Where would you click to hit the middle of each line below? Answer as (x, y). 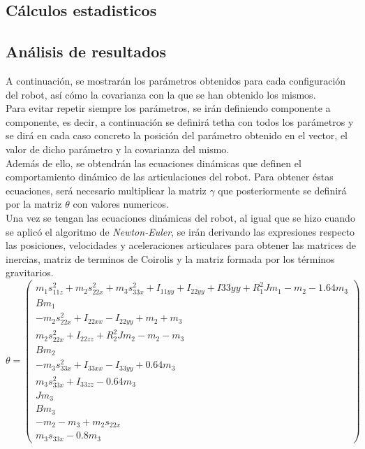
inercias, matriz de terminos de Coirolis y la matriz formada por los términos (170, 258)
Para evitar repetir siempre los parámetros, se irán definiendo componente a (168, 108)
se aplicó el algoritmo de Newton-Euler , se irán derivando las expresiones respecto (180, 231)
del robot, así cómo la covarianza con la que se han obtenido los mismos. (161, 94)
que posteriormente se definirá (282, 190)
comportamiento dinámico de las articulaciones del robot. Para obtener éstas (170, 177)
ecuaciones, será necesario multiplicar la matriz (106, 190)
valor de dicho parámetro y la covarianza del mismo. (118, 149)
